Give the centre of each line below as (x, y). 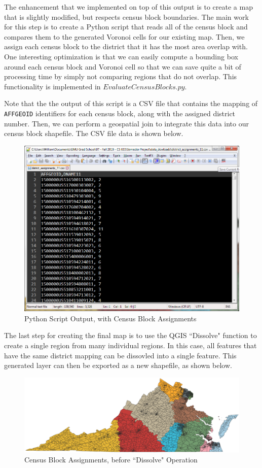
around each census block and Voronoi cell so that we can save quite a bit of (123, 66)
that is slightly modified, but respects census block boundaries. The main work (126, 16)
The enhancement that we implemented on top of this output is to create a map (128, 7)
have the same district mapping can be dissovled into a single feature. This (120, 355)
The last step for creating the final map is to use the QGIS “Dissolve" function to (130, 335)
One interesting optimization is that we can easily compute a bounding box (121, 56)
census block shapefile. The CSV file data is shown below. (94, 133)
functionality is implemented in (52, 86)
